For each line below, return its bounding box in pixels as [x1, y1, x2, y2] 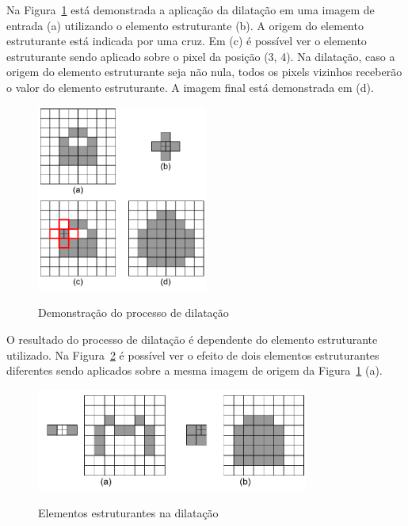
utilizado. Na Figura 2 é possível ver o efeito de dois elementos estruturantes [6, 346, 379, 363]
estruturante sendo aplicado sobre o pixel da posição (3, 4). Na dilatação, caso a [6, 48, 395, 64]
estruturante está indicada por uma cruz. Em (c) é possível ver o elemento [6, 32, 367, 49]
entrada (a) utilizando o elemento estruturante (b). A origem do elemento [6, 17, 364, 33]
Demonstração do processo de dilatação [38, 304, 229, 321]
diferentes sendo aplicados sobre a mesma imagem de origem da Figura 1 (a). [6, 362, 383, 379]
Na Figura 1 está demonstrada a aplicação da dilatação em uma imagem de [6, 2, 375, 17]
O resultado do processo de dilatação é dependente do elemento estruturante [6, 331, 378, 348]
